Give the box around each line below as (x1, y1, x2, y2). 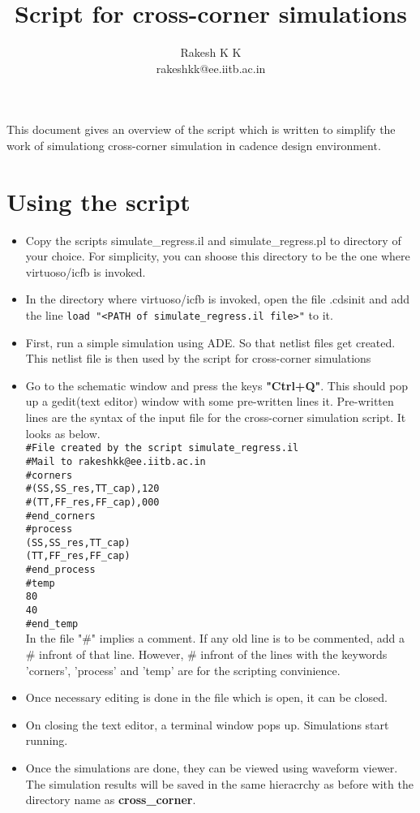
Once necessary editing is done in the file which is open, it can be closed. (25, 689, 388, 706)
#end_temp (25, 617, 79, 630)
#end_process (25, 564, 96, 576)
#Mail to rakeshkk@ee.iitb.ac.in (25, 455, 206, 467)
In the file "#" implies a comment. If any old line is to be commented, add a (25, 630, 405, 647)
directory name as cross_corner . (25, 791, 196, 808)
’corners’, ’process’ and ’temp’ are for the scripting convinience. (25, 661, 341, 678)
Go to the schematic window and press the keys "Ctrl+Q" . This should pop (25, 376, 409, 394)
